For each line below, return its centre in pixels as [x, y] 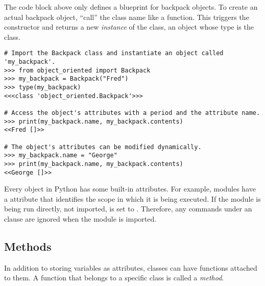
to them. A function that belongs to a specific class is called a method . [114, 278]
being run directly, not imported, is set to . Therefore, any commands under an [128, 209]
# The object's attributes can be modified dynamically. [103, 147]
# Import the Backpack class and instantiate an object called [114, 53]
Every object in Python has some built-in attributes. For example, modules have [130, 189]
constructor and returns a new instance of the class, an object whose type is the [129, 27]
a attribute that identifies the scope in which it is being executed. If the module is [132, 198]
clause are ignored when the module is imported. [80, 219]
